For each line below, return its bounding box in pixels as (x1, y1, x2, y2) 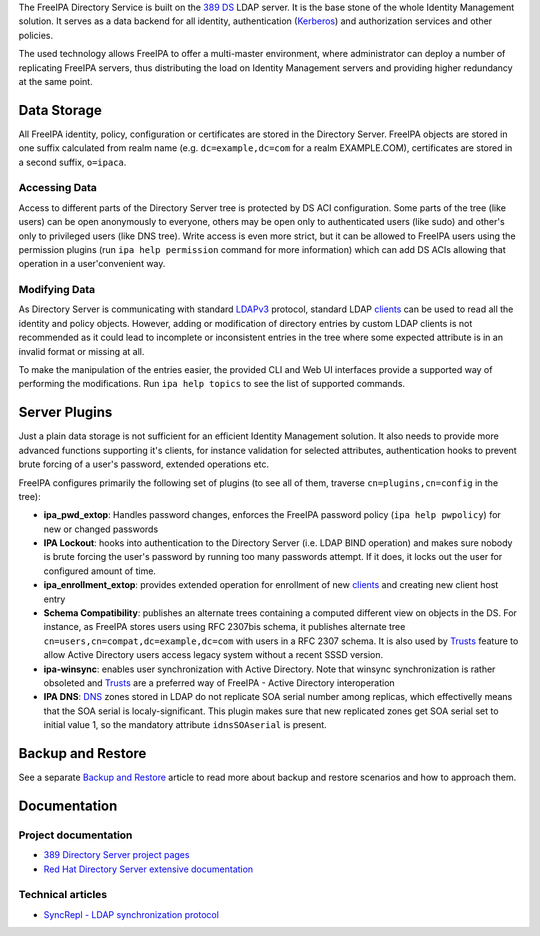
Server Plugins (18, 404, 113, 421)
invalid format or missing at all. (18, 345, 145, 357)
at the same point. (18, 75, 94, 87)
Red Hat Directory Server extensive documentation (43, 863, 254, 875)
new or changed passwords (43, 523, 159, 535)
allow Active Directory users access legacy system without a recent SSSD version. (43, 649, 384, 661)
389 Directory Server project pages (43, 849, 190, 861)
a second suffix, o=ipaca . (18, 156, 127, 168)
